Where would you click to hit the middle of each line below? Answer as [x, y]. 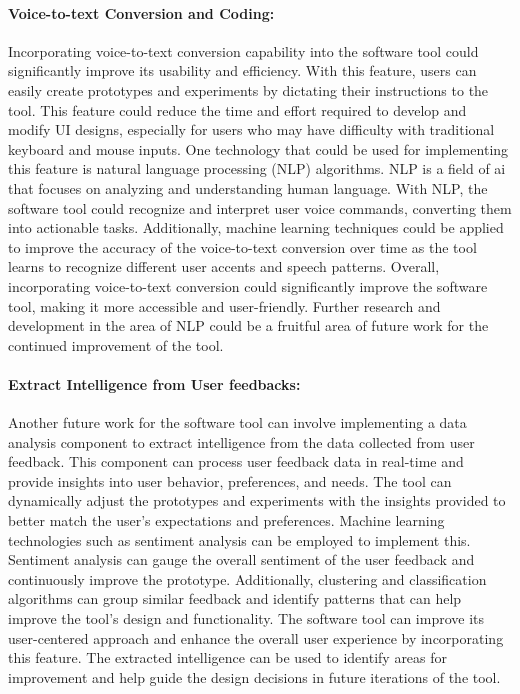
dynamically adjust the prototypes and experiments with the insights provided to [257, 500]
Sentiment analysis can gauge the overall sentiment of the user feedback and [241, 559]
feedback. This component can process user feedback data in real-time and [236, 461]
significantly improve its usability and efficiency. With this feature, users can [242, 70]
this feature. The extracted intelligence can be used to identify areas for [228, 657]
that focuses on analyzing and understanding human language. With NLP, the [248, 187]
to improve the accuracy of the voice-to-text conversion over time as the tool [242, 246]
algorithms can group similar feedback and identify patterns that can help [235, 598]
